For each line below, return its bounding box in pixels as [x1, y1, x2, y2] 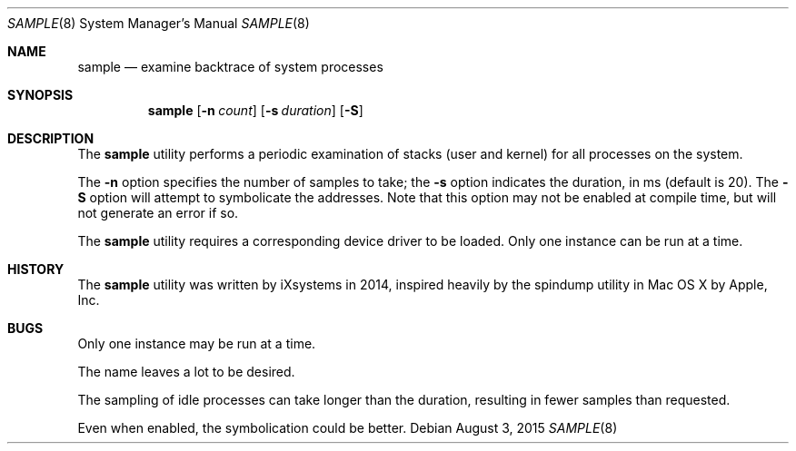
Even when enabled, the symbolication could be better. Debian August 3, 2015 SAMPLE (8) [77, 420, 618, 436]
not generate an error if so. [77, 205, 239, 221]
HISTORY [7, 261, 65, 277]
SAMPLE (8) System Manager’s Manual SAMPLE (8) [7, 15, 310, 31]
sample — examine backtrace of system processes [77, 59, 383, 74]
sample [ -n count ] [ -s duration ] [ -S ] [147, 103, 363, 118]
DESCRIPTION [7, 131, 95, 146]
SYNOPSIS [7, 87, 74, 103]
